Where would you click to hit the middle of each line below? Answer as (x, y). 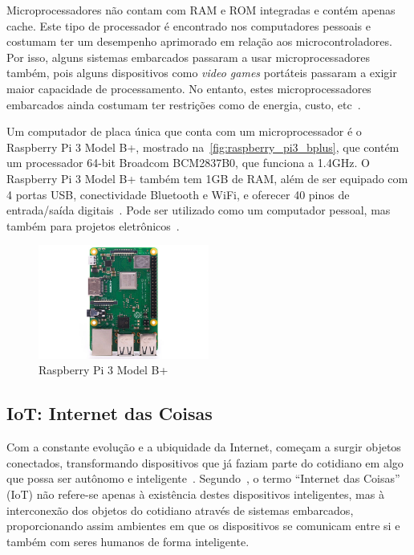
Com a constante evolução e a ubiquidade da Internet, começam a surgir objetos (204, 447)
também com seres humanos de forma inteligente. (128, 541)
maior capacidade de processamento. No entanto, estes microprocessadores (189, 88)
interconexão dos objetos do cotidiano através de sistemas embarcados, (180, 510)
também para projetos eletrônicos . (93, 225)
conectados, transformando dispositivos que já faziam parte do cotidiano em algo (205, 462)
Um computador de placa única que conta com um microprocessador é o (184, 131)
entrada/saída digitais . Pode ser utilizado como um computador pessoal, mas (199, 210)
